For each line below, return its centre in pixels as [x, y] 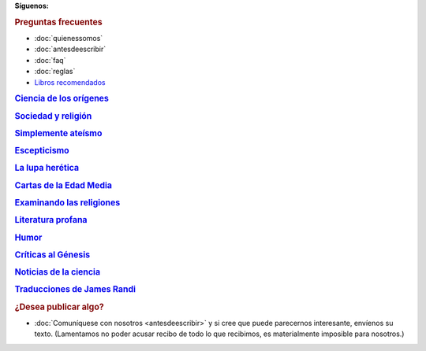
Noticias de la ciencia [58, 272]
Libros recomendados [70, 82]
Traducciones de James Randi [75, 290]
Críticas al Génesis [52, 254]
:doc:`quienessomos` [69, 39]
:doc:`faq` [50, 60]
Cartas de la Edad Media [64, 185]
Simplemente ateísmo [58, 133]
